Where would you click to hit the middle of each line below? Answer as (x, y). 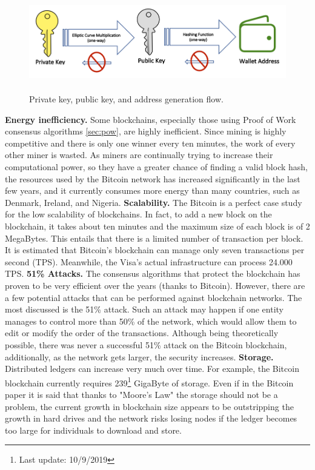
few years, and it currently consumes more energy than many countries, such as (152, 190)
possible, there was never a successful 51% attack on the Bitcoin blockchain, (146, 344)
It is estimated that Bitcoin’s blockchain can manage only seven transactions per (155, 250)
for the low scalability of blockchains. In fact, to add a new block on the (138, 214)
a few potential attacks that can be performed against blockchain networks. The (154, 297)
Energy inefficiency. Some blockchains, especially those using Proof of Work (151, 119)
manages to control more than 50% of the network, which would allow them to (151, 321)
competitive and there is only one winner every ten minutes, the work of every (150, 143)
